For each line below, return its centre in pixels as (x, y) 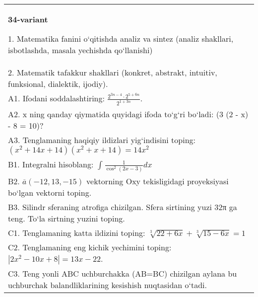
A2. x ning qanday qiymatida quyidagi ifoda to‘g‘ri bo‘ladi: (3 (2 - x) (128, 114)
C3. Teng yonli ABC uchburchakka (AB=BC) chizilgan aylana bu (123, 273)
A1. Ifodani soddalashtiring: (56, 98)
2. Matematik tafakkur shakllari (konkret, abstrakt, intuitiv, (113, 72)
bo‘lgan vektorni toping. (50, 192)
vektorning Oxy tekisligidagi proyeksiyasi (158, 181)
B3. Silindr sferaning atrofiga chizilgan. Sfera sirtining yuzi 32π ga (123, 207)
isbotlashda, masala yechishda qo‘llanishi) (80, 50)
